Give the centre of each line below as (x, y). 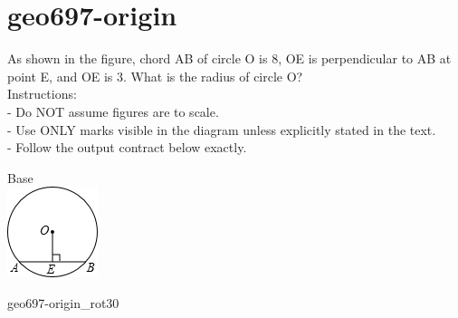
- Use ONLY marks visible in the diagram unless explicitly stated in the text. (222, 129)
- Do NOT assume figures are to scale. (113, 111)
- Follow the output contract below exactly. (127, 147)
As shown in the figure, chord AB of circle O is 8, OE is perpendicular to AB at (229, 58)
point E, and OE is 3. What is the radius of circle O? (155, 76)
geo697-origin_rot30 (63, 302)
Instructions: (42, 94)
